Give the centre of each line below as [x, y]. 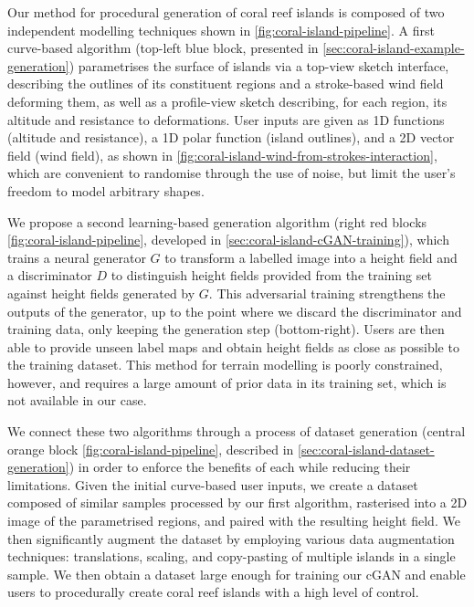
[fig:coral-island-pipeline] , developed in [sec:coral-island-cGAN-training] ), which [228, 240]
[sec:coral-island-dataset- [366, 449]
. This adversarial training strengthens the [327, 293]
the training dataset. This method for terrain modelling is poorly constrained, [225, 365]
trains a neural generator [77, 257]
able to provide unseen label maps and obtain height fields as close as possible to [233, 346]
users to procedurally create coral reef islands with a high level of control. [213, 592]
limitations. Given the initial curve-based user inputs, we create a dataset [213, 484]
